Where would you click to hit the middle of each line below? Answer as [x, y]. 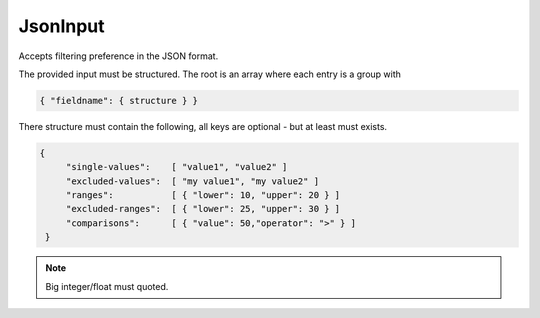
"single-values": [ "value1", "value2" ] [176, 167]
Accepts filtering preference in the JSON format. [118, 56]
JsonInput [61, 26]
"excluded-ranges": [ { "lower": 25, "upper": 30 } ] [203, 209]
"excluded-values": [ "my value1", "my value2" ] [192, 181]
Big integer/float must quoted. [107, 286]
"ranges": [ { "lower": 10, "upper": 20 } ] [203, 195]
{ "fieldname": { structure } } [119, 100]
